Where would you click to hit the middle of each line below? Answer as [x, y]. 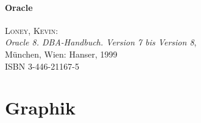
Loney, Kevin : [32, 30]
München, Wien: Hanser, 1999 [61, 54]
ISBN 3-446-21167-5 [42, 66]
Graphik [40, 108]
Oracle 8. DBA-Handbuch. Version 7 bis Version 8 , [101, 42]
